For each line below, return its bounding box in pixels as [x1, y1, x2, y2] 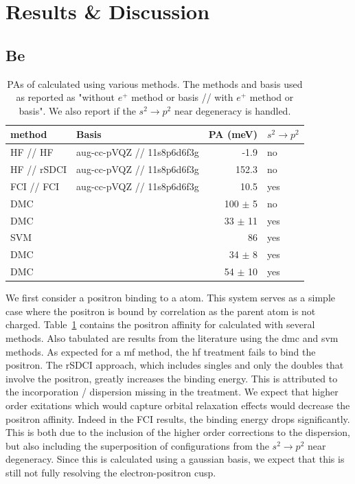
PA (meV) [208, 127, 258, 141]
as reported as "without [16, 90, 115, 104]
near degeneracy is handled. [174, 103, 291, 117]
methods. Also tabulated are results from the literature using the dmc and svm [5, 330, 339, 345]
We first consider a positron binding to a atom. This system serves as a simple [5, 290, 335, 305]
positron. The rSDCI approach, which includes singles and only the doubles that [5, 358, 344, 372]
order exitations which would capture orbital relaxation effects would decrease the [5, 397, 350, 412]
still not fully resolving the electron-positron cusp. [5, 465, 216, 479]
